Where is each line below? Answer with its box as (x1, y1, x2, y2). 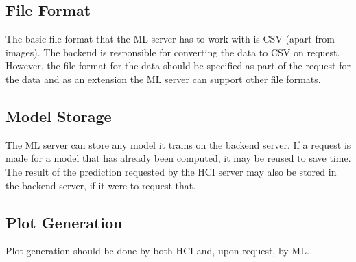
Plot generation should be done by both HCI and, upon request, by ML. (5, 243, 309, 258)
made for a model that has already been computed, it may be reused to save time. (5, 151, 351, 165)
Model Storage (5, 105, 112, 126)
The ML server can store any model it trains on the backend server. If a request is (5, 137, 351, 152)
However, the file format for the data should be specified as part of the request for (5, 58, 351, 73)
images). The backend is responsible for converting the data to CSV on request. (5, 45, 340, 59)
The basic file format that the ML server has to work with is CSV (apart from (5, 32, 335, 46)
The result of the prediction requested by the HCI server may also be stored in (5, 164, 337, 178)
